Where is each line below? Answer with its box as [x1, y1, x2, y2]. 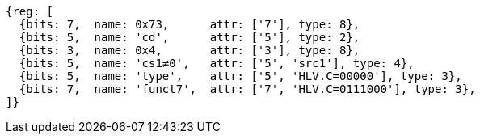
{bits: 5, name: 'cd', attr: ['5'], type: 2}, [19, 31, 360, 44]
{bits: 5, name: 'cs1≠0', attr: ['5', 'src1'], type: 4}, [19, 57, 415, 70]
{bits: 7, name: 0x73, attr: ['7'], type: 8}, [19, 18, 360, 31]
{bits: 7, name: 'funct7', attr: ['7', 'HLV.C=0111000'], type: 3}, [19, 83, 476, 95]
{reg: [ [6, 5, 54, 18]
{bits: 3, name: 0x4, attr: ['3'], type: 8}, [19, 44, 360, 57]
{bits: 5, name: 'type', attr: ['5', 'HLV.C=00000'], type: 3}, [19, 70, 462, 83]
